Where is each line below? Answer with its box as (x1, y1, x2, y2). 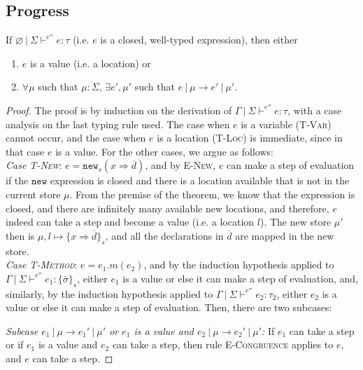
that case (6, 144, 45, 158)
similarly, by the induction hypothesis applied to (6, 286, 213, 301)
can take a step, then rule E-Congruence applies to (112, 337, 334, 352)
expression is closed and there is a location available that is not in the (50, 173, 350, 188)
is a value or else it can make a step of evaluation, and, (122, 270, 358, 285)
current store (6, 186, 61, 201)
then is (6, 228, 35, 242)
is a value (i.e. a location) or (29, 55, 151, 70)
